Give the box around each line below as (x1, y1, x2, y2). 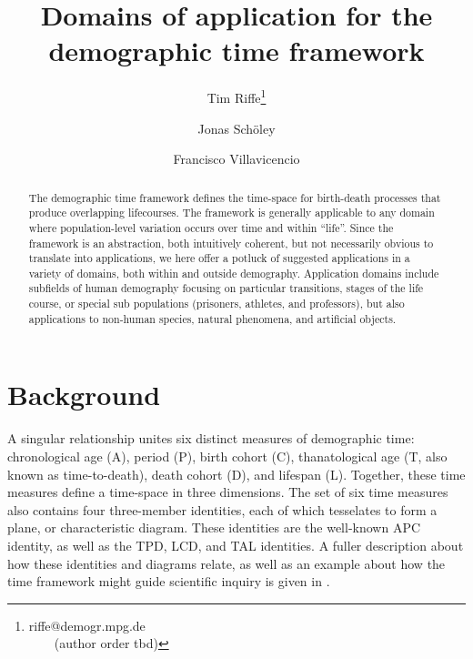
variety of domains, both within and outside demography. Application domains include (28, 265, 439, 280)
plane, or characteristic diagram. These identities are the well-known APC (7, 518, 421, 537)
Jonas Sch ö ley (197, 118, 276, 137)
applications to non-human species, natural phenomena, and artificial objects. (28, 310, 397, 326)
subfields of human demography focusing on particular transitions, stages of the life (28, 280, 424, 296)
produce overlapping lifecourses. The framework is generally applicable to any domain (28, 205, 435, 220)
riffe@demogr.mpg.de (28, 615, 146, 634)
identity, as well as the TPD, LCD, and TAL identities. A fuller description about (7, 535, 464, 554)
